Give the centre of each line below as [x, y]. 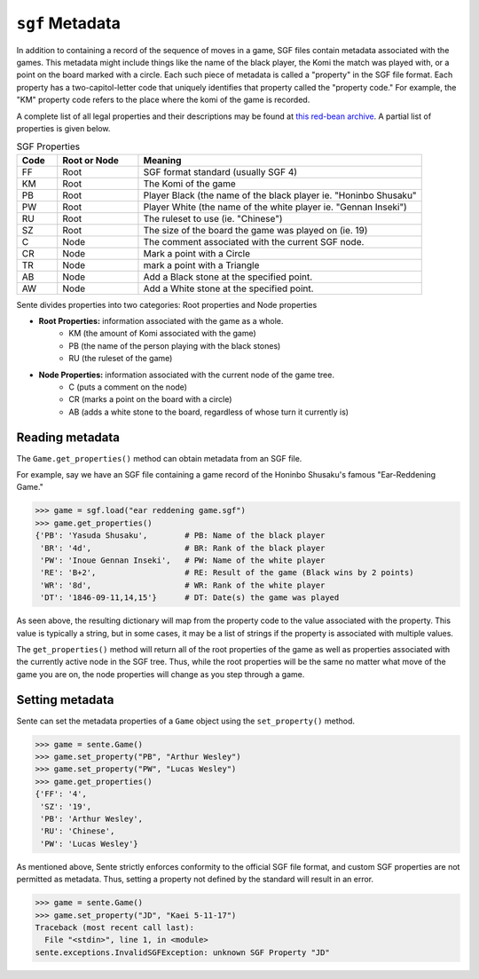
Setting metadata [65, 700]
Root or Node [91, 160]
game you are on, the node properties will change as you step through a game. [161, 674]
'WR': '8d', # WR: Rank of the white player [183, 585]
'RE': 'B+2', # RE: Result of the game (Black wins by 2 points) [227, 573]
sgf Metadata [69, 23]
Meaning [162, 160]
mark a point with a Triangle [201, 264]
